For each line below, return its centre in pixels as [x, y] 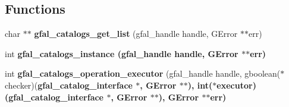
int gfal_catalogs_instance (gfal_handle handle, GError [122, 53]
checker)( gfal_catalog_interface [69, 85]
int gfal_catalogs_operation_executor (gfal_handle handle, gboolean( [143, 73]
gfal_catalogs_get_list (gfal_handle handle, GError [136, 34]
